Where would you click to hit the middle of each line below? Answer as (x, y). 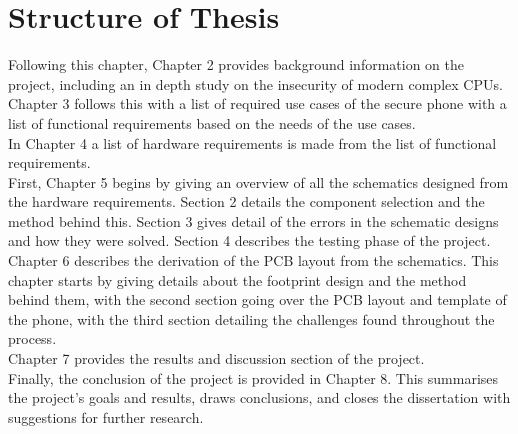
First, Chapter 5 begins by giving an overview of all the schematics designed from (258, 181)
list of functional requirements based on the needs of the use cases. (212, 122)
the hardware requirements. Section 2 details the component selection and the (246, 201)
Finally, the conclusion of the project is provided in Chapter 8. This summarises (253, 377)
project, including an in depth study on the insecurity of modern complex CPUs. (255, 83)
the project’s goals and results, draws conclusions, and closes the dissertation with (259, 397)
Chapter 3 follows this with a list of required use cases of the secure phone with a (257, 103)
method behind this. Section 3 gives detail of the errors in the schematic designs (253, 220)
